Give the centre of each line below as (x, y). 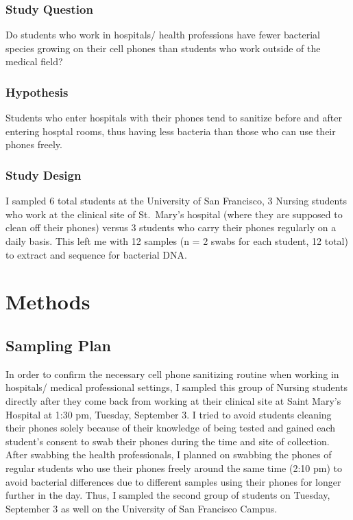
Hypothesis (37, 92)
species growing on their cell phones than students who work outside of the (163, 48)
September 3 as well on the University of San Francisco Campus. (142, 508)
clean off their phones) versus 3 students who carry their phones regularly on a (171, 227)
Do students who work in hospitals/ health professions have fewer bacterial (163, 35)
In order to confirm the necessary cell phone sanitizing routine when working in (172, 374)
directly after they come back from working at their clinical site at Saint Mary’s (173, 400)
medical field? (34, 61)
